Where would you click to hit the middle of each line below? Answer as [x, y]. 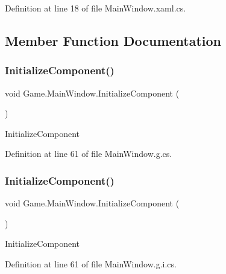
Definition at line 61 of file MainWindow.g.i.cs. [91, 263]
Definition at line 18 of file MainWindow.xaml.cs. [96, 8]
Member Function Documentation [113, 40]
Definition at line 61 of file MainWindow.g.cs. [89, 154]
